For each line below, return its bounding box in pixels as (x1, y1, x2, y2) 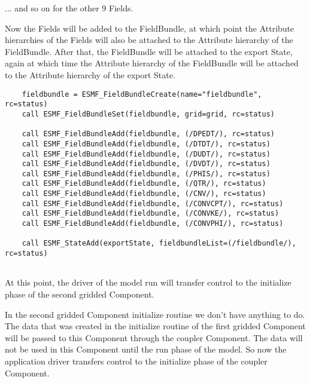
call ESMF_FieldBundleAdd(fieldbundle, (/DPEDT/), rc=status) (22, 130, 275, 139)
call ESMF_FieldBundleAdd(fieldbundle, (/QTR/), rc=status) (22, 179, 266, 188)
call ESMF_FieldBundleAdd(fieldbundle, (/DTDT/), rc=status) (22, 139, 271, 148)
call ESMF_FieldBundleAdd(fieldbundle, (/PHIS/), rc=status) (22, 169, 271, 178)
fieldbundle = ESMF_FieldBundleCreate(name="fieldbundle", (22, 90, 262, 99)
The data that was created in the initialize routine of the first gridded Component (5, 320, 306, 332)
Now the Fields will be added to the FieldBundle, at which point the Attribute (5, 22, 294, 34)
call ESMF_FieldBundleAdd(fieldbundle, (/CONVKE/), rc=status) (22, 209, 279, 218)
